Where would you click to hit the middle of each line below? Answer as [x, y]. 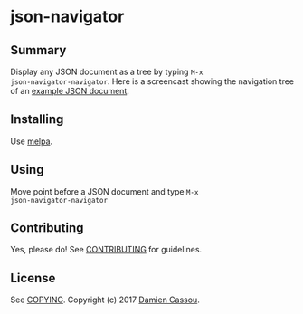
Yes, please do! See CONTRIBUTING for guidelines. [106, 250]
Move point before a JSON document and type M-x [104, 191]
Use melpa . [32, 141]
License [33, 278]
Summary [38, 50]
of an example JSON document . [70, 91]
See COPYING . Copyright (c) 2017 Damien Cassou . [105, 300]
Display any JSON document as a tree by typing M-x [107, 71]
